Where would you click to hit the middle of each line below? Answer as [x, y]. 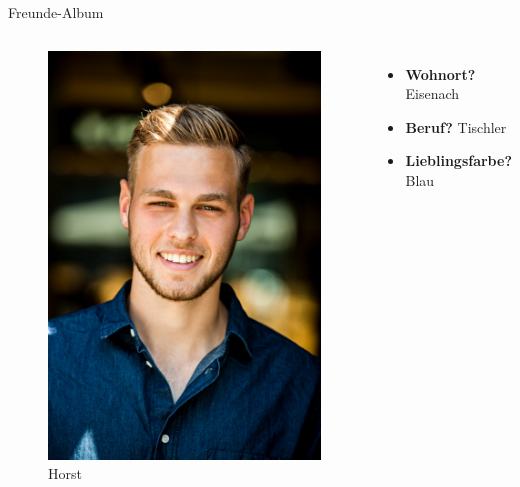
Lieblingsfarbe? [458, 160]
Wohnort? [440, 73]
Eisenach [432, 93]
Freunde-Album [56, 12]
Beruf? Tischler [456, 126]
